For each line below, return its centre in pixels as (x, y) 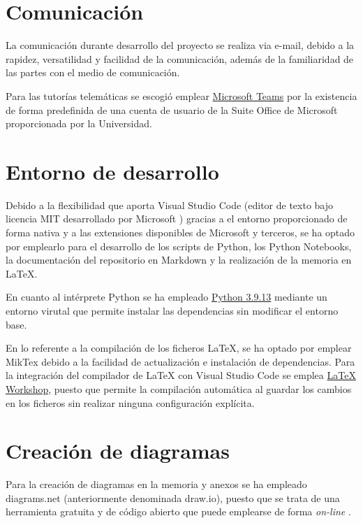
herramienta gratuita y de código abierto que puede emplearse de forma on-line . (178, 511)
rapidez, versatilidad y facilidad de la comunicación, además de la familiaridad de (180, 58)
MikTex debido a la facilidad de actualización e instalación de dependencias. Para (180, 361)
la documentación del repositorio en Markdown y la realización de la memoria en (179, 260)
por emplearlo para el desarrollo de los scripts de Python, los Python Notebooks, (179, 246)
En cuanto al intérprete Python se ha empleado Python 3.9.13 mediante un (166, 297)
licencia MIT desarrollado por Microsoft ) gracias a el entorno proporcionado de (177, 218)
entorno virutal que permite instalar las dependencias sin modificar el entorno (172, 310)
